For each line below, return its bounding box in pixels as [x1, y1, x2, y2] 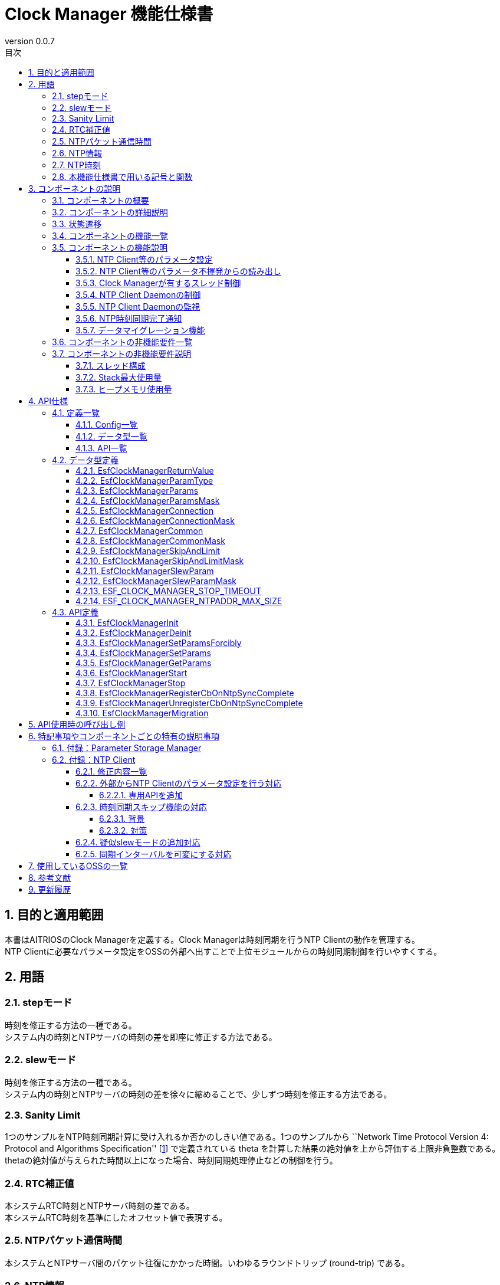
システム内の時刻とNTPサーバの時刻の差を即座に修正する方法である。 [5, 1031, 277, 1042]
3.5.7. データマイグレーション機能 [75, 324, 205, 335]
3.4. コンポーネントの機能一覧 [52, 230, 168, 241]
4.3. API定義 [52, 607, 98, 617]
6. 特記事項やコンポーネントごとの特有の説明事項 [28, 730, 220, 741]
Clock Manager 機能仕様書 [5, 4, 213, 24]
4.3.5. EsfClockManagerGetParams [75, 657, 212, 668]
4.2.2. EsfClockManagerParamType [75, 475, 213, 486]
